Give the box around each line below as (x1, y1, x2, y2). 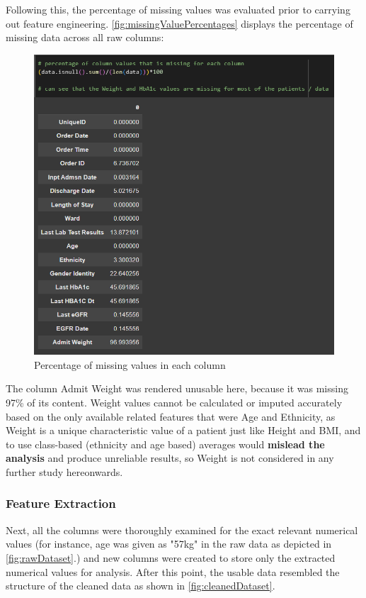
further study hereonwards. (6, 464, 123, 479)
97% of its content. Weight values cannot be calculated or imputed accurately (6, 394, 343, 409)
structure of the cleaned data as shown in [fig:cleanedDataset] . (6, 578, 275, 593)
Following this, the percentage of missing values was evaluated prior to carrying (6, 2, 350, 16)
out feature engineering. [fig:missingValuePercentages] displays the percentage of (6, 16, 353, 31)
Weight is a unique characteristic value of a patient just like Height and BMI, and (6, 423, 361, 438)
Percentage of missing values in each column (34, 357, 226, 372)
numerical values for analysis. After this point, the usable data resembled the (6, 564, 340, 579)
